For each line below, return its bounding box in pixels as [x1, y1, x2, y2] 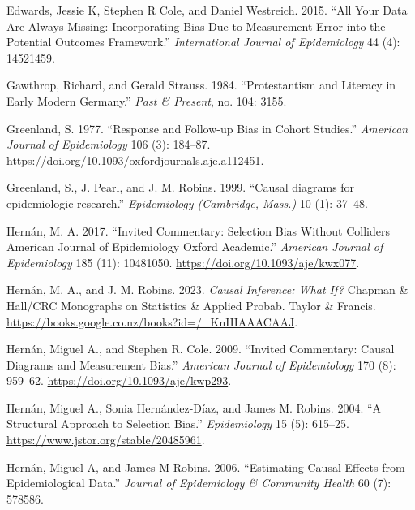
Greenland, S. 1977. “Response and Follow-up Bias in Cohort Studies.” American [6, 119, 409, 136]
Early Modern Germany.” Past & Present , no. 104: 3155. [6, 92, 287, 109]
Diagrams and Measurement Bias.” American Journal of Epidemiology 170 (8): [6, 356, 396, 373]
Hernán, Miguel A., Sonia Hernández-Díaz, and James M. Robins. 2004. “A [6, 399, 382, 416]
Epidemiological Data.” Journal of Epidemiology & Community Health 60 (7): [6, 474, 391, 491]
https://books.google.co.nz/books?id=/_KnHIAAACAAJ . [6, 313, 298, 330]
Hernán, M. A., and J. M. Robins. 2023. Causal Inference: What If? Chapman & [6, 281, 409, 298]
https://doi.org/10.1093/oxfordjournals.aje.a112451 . [6, 151, 264, 168]
